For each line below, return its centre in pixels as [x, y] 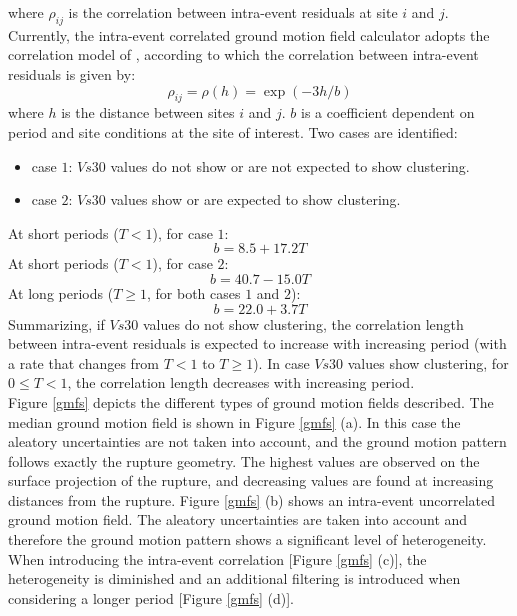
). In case [281, 362]
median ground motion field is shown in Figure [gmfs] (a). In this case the [234, 421]
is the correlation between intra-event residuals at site [233, 12]
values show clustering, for [428, 362]
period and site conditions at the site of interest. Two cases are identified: [233, 131]
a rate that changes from [84, 362]
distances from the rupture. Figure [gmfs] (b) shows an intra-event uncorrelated [251, 499]
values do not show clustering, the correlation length [303, 323]
